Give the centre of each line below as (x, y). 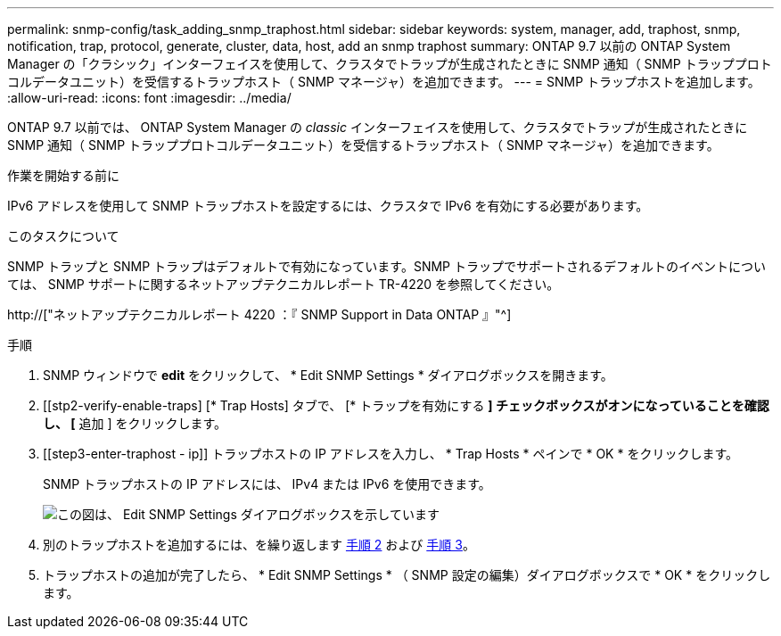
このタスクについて (63, 236)
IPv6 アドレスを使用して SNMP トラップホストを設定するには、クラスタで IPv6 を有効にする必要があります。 (328, 206)
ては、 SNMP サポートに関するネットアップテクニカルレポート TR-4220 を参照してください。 (284, 284)
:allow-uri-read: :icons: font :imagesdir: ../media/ (149, 98)
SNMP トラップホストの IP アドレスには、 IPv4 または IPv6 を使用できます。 (267, 484)
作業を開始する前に (63, 175)
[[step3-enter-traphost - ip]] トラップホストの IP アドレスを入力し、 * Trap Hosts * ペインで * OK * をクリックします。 (391, 454)
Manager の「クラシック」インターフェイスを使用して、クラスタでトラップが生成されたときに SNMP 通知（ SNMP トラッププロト (390, 64)
